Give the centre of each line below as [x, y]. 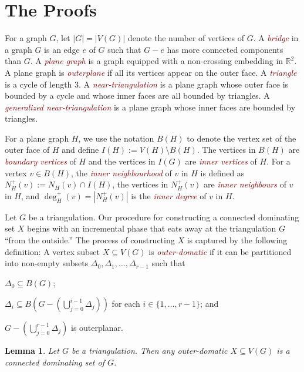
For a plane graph [37, 138]
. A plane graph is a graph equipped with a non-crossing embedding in [157, 61]
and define [80, 150]
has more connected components [225, 49]
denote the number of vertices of [186, 38]
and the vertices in [122, 161]
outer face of [27, 150]
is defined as [222, 172]
